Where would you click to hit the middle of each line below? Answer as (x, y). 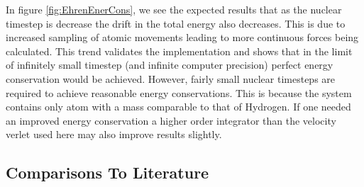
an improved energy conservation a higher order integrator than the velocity (171, 120)
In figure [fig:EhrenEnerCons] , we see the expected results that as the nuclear (174, 9)
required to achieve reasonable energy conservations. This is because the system (179, 92)
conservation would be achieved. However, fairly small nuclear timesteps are (171, 78)
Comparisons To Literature (107, 172)
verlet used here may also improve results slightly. (114, 134)
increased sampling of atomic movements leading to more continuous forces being (182, 37)
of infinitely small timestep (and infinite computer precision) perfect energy (170, 65)
